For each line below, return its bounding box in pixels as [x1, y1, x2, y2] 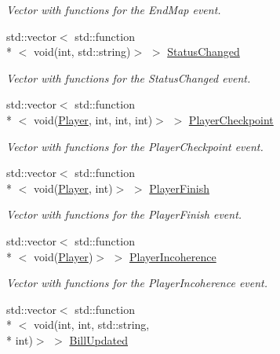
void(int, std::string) [33, 43, 131, 60]
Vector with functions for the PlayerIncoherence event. [6, 275, 268, 291]
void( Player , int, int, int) [33, 111, 153, 127]
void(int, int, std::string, [33, 316, 150, 333]
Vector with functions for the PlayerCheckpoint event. [6, 138, 264, 154]
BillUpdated [69, 331, 128, 348]
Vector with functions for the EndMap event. [6, 2, 221, 17]
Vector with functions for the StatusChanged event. [6, 69, 251, 86]
